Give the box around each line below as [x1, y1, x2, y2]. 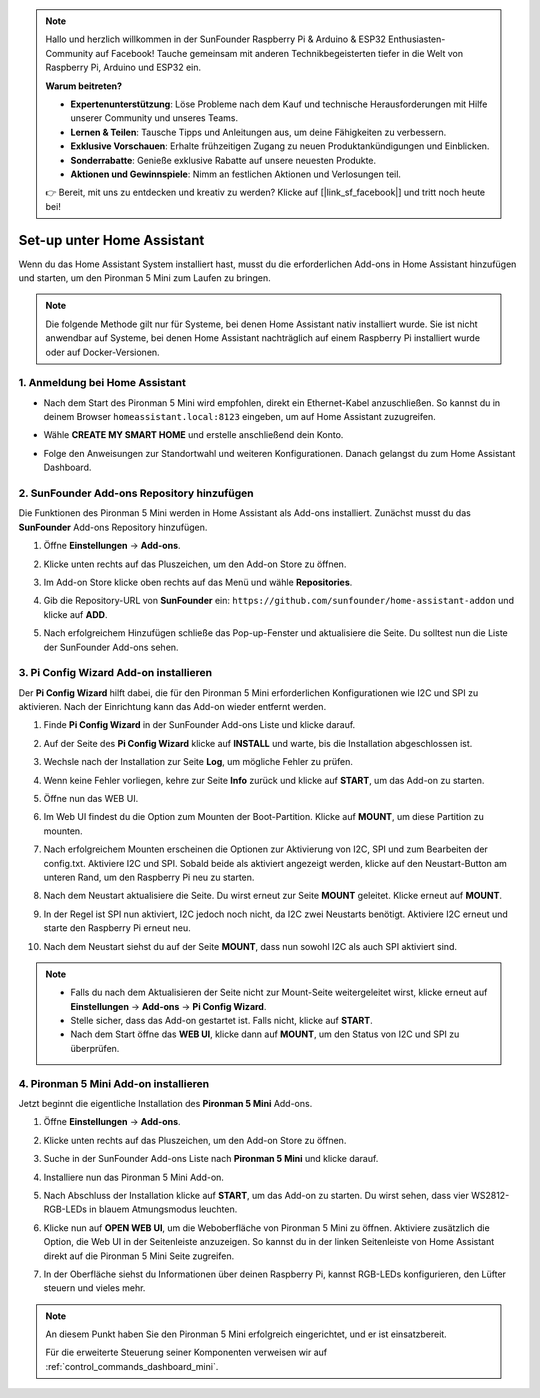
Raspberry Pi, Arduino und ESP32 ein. [45, 61, 202, 74]
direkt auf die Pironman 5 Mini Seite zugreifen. [43, 1250, 235, 1262]
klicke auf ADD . [43, 608, 108, 620]
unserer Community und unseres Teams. [70, 112, 239, 124]
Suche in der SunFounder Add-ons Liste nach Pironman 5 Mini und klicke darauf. [43, 1153, 379, 1165]
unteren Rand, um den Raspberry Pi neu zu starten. [43, 871, 255, 883]
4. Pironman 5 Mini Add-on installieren [18, 1076, 210, 1090]
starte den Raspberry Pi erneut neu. [43, 922, 192, 934]
